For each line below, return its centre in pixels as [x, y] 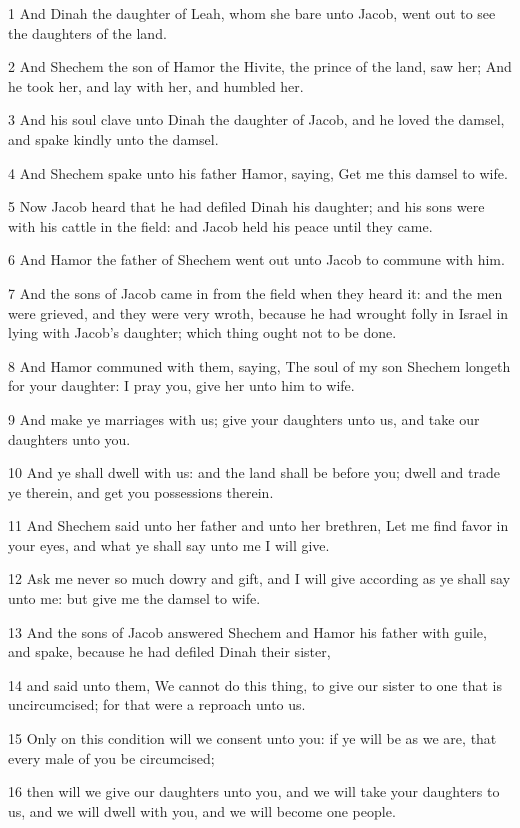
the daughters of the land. [87, 32]
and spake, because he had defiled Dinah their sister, [169, 651]
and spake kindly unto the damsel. [113, 138]
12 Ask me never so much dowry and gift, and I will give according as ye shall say [259, 578]
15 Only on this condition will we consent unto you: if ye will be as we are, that [252, 738]
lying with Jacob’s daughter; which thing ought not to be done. [202, 332]
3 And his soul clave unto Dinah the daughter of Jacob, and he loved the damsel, [256, 119]
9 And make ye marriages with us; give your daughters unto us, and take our [244, 418]
